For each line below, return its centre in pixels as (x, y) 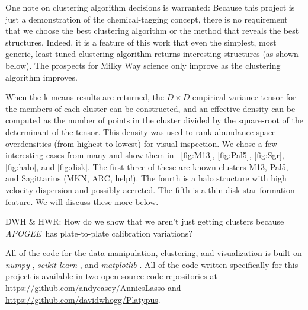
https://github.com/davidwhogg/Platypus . (83, 299)
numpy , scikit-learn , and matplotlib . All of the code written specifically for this (152, 264)
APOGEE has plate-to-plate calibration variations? (99, 233)
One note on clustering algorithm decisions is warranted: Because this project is (150, 7)
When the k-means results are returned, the (85, 97)
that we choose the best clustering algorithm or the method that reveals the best (152, 31)
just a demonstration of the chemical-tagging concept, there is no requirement (147, 19)
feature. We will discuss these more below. (82, 201)
